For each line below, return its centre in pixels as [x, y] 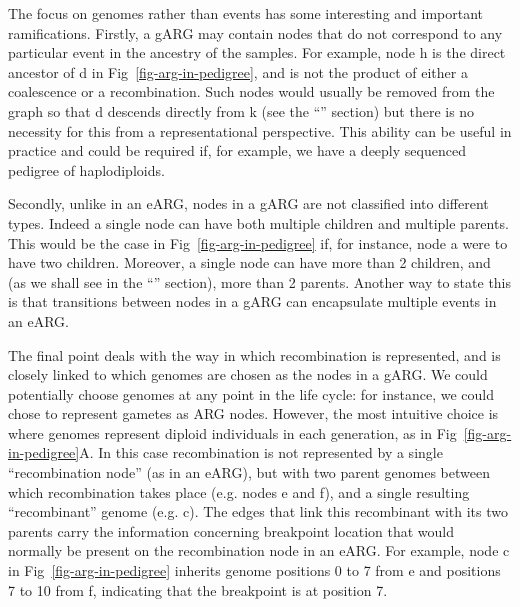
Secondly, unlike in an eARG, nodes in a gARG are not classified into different [248, 203]
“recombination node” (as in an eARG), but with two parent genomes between [249, 472]
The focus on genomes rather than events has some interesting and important [246, 13]
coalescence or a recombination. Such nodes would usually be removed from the [251, 91]
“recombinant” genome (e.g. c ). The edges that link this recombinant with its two [258, 511]
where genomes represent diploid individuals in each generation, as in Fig [232, 432]
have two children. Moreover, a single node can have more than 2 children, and [249, 262]
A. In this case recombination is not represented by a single [261, 452]
